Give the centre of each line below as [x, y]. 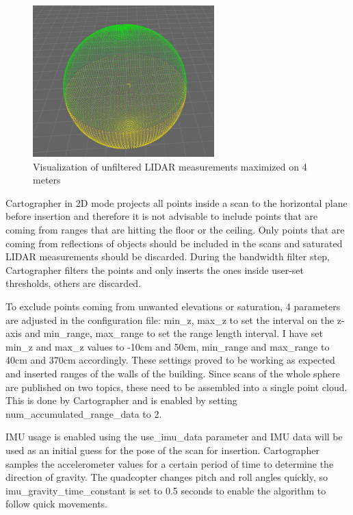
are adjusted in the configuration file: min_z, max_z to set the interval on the [170, 319]
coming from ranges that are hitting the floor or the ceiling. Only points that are [175, 230]
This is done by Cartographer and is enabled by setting [121, 400]
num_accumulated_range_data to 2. [84, 413]
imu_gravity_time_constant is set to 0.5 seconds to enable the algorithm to [166, 490]
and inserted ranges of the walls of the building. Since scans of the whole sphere [173, 374]
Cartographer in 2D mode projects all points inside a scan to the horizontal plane [176, 202]
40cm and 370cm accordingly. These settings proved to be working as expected [170, 360]
